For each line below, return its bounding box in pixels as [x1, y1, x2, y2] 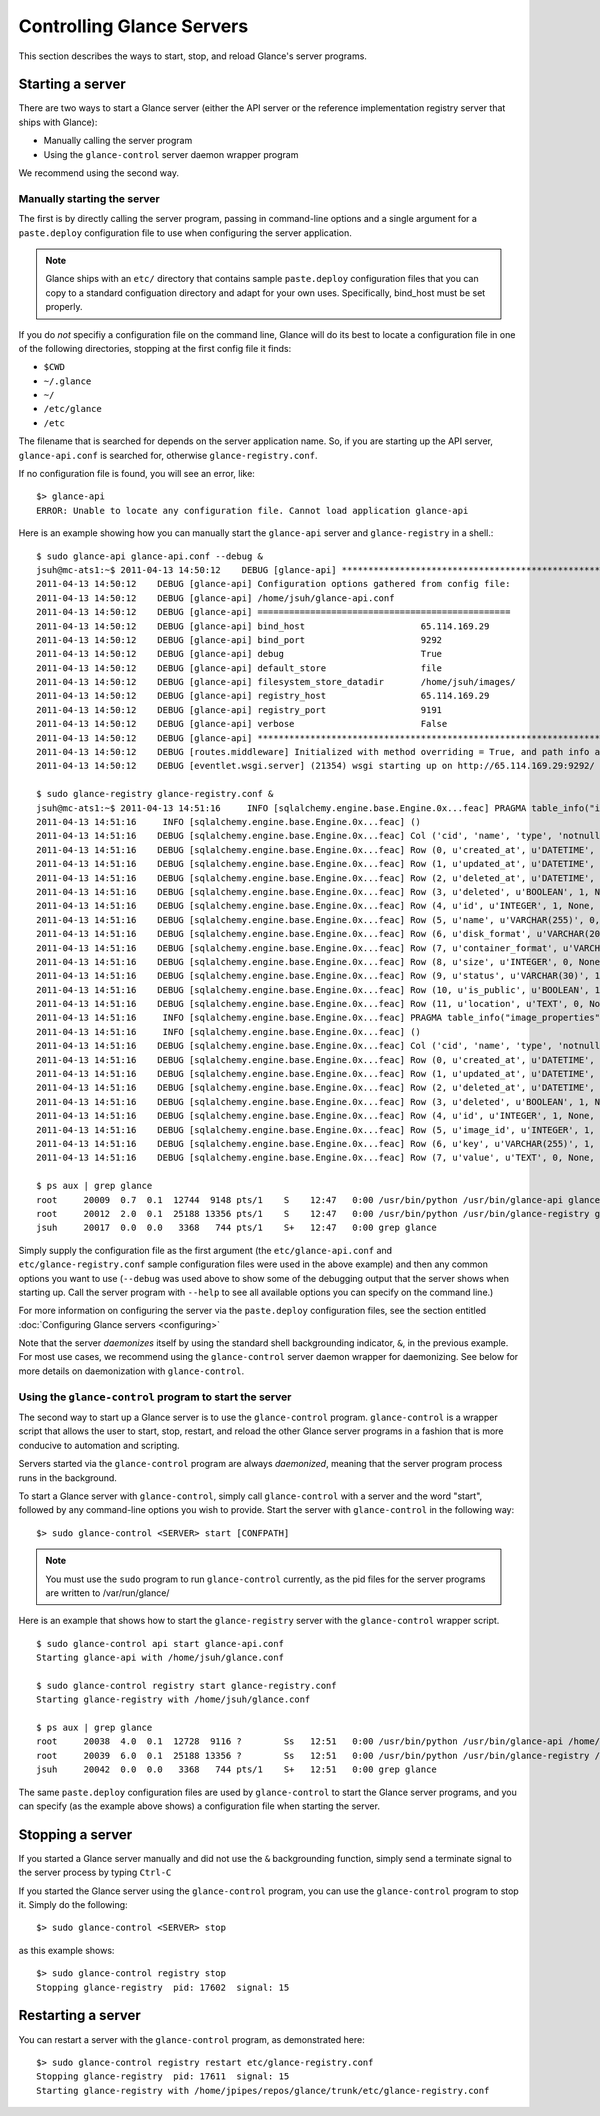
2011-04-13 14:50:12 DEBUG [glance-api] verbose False [36, 718, 448, 730]
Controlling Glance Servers [18, 15, 249, 37]
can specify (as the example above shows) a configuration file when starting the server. [18, 1800, 380, 1812]
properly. [45, 301, 83, 313]
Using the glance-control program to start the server [18, 1390, 292, 1404]
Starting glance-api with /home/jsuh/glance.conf [36, 1652, 285, 1664]
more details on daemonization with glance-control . [18, 1365, 245, 1377]
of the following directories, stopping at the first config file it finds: [18, 342, 292, 354]
